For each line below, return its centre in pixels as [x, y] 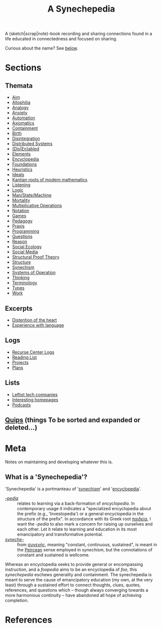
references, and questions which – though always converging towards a [77, 590]
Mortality [21, 200]
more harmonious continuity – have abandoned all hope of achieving [73, 595]
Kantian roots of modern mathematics [50, 180]
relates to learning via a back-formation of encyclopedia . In [76, 503]
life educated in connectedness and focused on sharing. [61, 39]
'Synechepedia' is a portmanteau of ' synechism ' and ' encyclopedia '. [73, 489]
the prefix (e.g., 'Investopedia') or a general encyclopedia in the [81, 514]
